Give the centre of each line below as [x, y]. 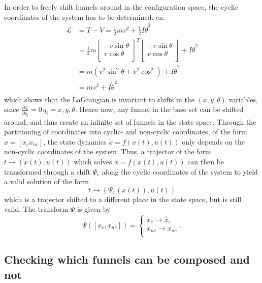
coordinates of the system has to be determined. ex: [85, 17]
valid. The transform [36, 209]
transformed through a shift [47, 171]
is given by [94, 209]
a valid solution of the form [46, 181]
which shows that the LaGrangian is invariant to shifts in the [99, 99]
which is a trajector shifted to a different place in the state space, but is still [123, 199]
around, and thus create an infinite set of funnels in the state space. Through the [130, 121]
